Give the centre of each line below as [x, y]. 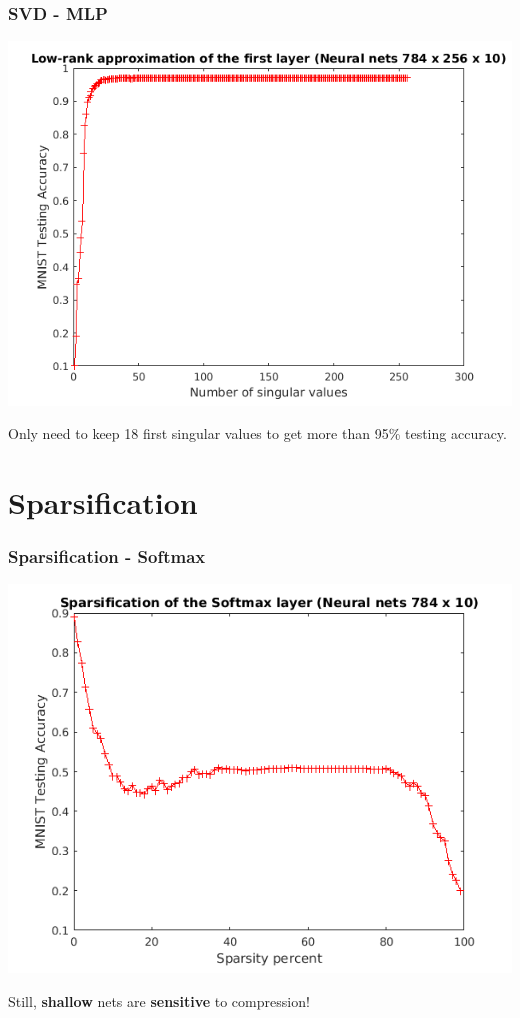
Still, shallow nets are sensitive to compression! [159, 1000]
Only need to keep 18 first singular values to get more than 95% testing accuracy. [257, 433]
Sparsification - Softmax [107, 556]
